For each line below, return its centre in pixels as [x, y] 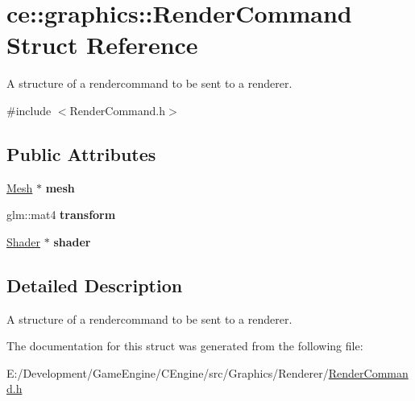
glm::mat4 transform [61, 215]
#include [29, 110]
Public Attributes [81, 153]
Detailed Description [95, 285]
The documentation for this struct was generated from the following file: [185, 346]
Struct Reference [102, 45]
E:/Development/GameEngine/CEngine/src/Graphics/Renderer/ [168, 372]
